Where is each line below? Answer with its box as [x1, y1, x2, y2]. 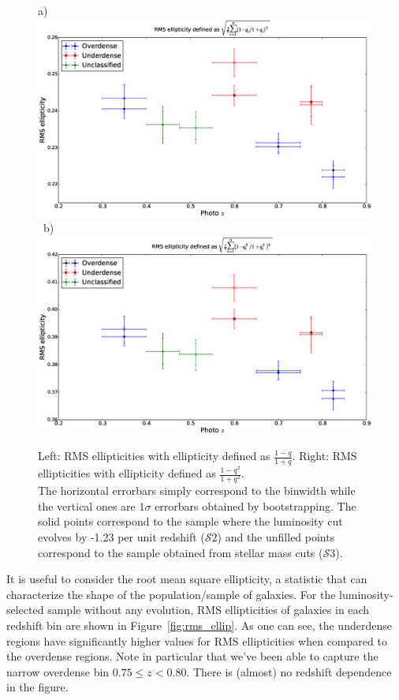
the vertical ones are [38, 497, 136, 514]
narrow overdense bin [6, 663, 110, 679]
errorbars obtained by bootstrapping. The [155, 497, 356, 514]
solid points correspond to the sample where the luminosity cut [38, 513, 343, 530]
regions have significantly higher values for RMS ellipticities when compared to [6, 632, 387, 649]
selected [6, 601, 44, 618]
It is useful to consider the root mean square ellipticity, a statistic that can [6, 571, 367, 587]
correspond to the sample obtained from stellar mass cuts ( [38, 544, 323, 560]
